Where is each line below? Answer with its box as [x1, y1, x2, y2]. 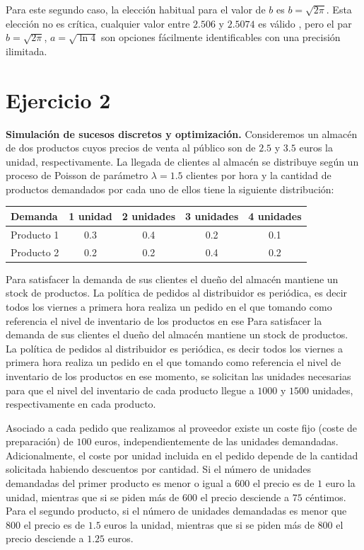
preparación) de [6, 434, 74, 449]
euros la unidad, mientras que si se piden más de [104, 517, 315, 532]
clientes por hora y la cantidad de [186, 168, 331, 183]
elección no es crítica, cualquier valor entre [6, 16, 190, 30]
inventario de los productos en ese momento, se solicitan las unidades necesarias [6, 368, 351, 383]
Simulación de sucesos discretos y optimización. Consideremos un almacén [6, 126, 358, 141]
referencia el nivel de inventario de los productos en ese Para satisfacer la [6, 313, 322, 328]
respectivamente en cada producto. [6, 396, 156, 411]
